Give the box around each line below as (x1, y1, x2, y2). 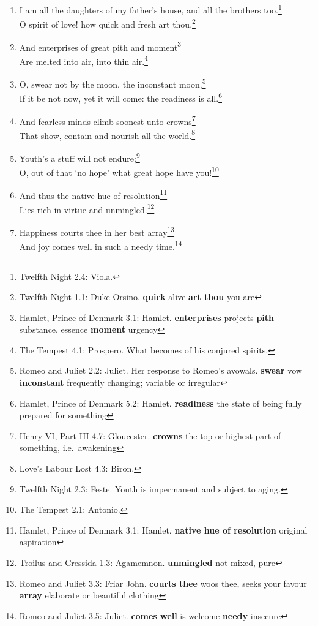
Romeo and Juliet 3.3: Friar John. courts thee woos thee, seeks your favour (19, 576, 307, 589)
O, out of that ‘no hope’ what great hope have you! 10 (19, 164, 219, 178)
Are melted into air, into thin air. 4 (19, 53, 148, 67)
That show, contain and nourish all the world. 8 (19, 127, 196, 141)
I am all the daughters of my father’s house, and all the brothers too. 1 (19, 2, 282, 16)
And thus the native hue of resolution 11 (19, 187, 168, 202)
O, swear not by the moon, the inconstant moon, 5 (19, 76, 206, 90)
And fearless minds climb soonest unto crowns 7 (19, 113, 196, 127)
